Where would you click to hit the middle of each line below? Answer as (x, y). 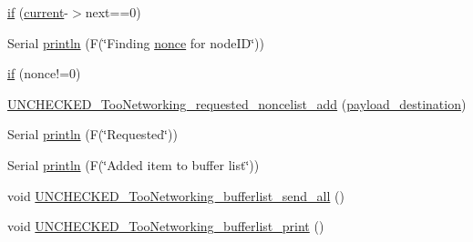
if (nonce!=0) (44, 73)
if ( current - (38, 12)
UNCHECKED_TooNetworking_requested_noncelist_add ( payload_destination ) (237, 103)
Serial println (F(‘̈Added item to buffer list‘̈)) (134, 164)
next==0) (113, 12)
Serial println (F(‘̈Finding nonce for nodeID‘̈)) (136, 42)
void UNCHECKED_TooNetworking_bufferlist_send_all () (176, 195)
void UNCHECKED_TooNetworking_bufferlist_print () (166, 226)
